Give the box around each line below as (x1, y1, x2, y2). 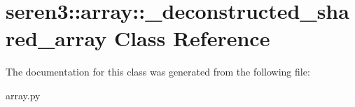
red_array (6, 24, 107, 52)
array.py (6, 87, 41, 102)
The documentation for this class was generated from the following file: (6, 64, 310, 79)
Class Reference (113, 24, 270, 52)
